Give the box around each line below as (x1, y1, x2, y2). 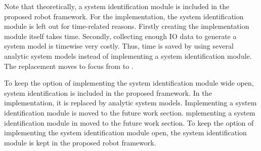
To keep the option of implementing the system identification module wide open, (4, 78, 254, 88)
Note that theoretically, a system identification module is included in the (4, 1, 230, 11)
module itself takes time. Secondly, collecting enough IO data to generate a (4, 30, 237, 41)
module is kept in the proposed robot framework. (4, 137, 156, 147)
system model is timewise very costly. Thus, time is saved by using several (4, 41, 234, 51)
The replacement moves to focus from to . (4, 60, 134, 71)
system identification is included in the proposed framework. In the (4, 87, 212, 98)
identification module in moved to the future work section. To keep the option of (4, 117, 254, 128)
